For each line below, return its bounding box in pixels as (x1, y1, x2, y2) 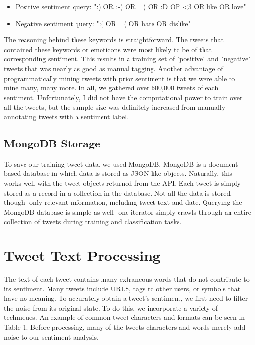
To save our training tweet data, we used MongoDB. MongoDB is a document (4, 158, 238, 169)
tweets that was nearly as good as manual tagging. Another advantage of (4, 63, 223, 73)
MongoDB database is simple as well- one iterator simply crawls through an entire (4, 206, 251, 217)
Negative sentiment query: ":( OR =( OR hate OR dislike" (15, 18, 191, 28)
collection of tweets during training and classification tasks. (4, 216, 182, 227)
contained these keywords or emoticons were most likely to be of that (4, 44, 212, 54)
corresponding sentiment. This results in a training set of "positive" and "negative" (4, 54, 251, 64)
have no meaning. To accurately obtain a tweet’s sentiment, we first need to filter (4, 293, 248, 303)
